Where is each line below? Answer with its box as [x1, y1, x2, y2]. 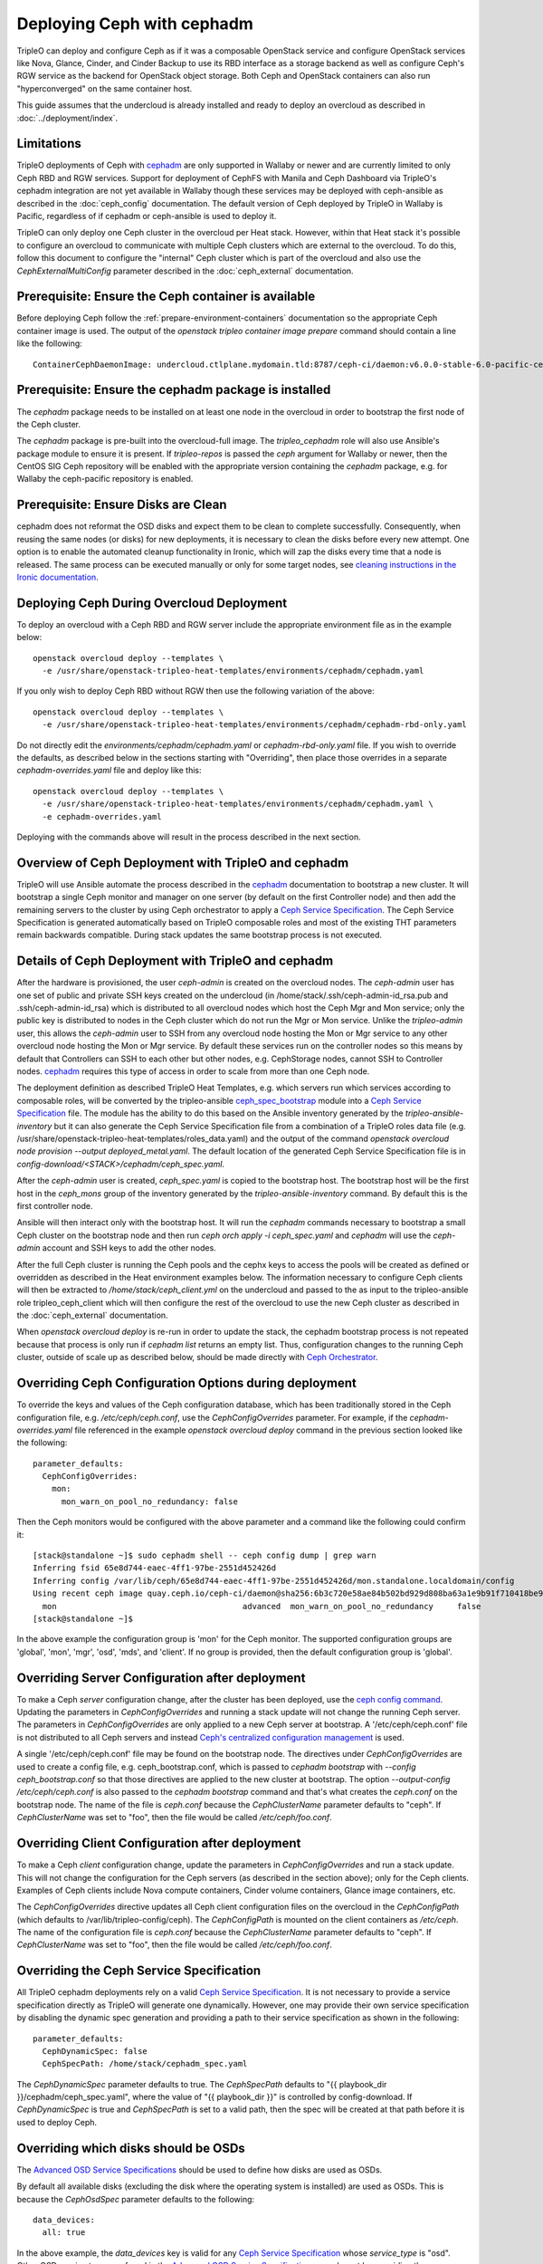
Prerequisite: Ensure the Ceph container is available [16, 289, 316, 304]
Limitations [16, 136, 81, 151]
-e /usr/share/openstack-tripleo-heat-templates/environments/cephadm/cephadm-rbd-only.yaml [42, 720, 468, 730]
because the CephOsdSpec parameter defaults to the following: [16, 2193, 255, 2204]
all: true [42, 2228, 86, 2238]
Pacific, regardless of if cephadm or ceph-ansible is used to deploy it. [16, 210, 277, 221]
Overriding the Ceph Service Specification [16, 1963, 262, 1979]
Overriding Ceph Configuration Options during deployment [16, 1376, 357, 1391]
